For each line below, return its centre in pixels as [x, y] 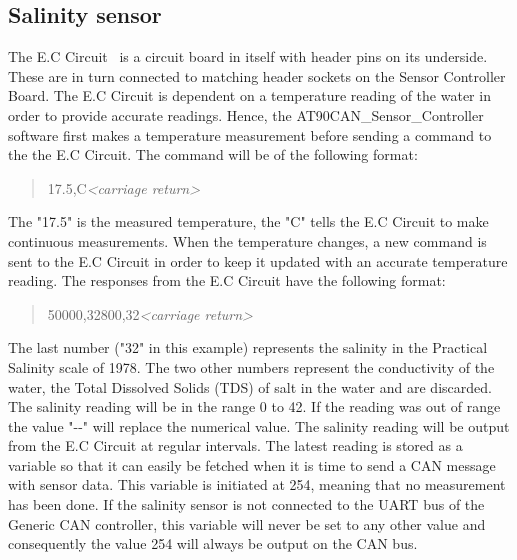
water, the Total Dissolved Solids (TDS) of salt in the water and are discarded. [250, 386]
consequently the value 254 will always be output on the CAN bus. [213, 543]
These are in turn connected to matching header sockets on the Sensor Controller [257, 75]
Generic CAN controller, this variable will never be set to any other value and [247, 523]
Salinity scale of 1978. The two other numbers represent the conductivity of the [251, 366]
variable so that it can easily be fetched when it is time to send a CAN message [252, 464]
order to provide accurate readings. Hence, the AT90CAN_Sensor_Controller [246, 114]
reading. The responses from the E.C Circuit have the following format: [227, 280]
